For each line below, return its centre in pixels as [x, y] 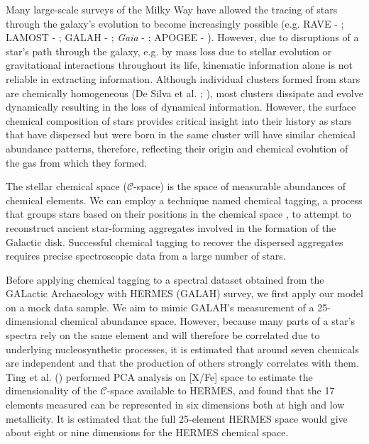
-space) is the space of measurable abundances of [240, 186]
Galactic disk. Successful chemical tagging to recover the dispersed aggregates [175, 242]
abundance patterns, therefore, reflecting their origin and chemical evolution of [177, 148]
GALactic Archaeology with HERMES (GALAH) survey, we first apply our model [184, 293]
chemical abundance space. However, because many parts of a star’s [208, 321]
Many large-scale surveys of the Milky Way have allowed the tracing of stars [172, 9]
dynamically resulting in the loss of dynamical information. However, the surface [181, 107]
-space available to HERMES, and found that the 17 [221, 390]
